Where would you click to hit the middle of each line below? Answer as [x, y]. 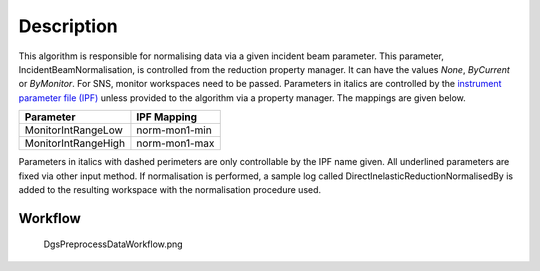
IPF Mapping [167, 117]
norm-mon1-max [175, 143]
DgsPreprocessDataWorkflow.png [113, 244]
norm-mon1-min [174, 130]
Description [68, 26]
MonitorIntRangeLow [74, 130]
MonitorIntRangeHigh [74, 143]
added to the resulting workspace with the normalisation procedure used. [170, 189]
